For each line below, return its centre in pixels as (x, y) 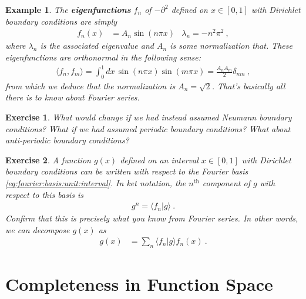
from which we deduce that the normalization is (90, 85)
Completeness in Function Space (139, 284)
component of (226, 182)
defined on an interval (159, 159)
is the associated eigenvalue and (97, 46)
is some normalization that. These (231, 46)
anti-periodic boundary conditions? (67, 140)
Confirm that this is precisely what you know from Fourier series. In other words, (152, 218)
